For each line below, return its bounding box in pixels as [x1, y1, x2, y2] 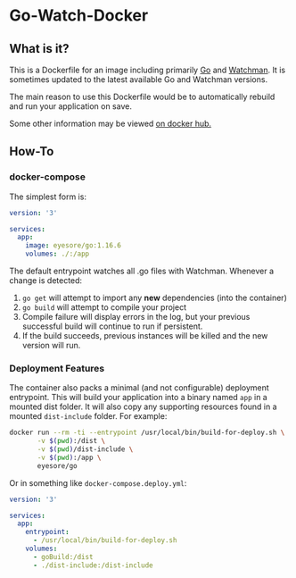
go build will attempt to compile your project [21, 302, 187, 313]
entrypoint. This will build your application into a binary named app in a [9, 392, 267, 403]
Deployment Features [9, 362, 105, 374]
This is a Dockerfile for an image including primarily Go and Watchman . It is [9, 64, 286, 75]
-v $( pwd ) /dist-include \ [37, 445, 134, 454]
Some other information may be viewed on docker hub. [9, 118, 212, 129]
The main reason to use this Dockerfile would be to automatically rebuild [9, 91, 275, 102]
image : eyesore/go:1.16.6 [25, 241, 122, 250]
